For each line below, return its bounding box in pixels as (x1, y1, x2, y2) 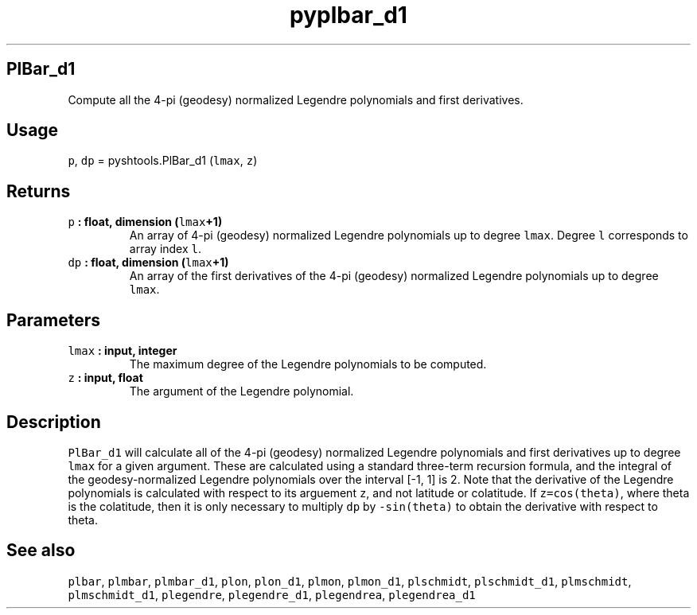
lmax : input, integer (68, 344, 177, 358)
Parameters (6, 309, 100, 330)
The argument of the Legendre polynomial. (129, 384, 354, 399)
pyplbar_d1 (290, 2, 407, 29)
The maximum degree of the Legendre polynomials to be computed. (129, 357, 487, 372)
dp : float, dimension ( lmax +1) (68, 255, 229, 270)
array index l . (129, 242, 202, 256)
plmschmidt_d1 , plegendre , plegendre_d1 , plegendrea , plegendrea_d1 (68, 587, 476, 601)
